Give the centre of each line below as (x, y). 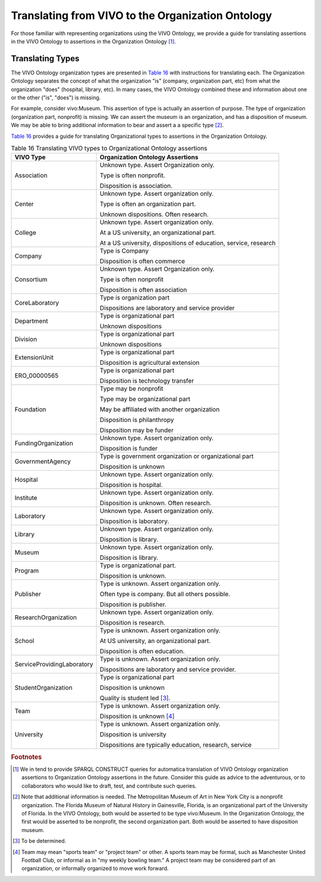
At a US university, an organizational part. (158, 233)
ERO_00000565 (37, 376)
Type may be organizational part (145, 399)
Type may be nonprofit (131, 389)
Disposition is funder (128, 449)
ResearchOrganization (46, 618)
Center (24, 204)
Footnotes (26, 757)
